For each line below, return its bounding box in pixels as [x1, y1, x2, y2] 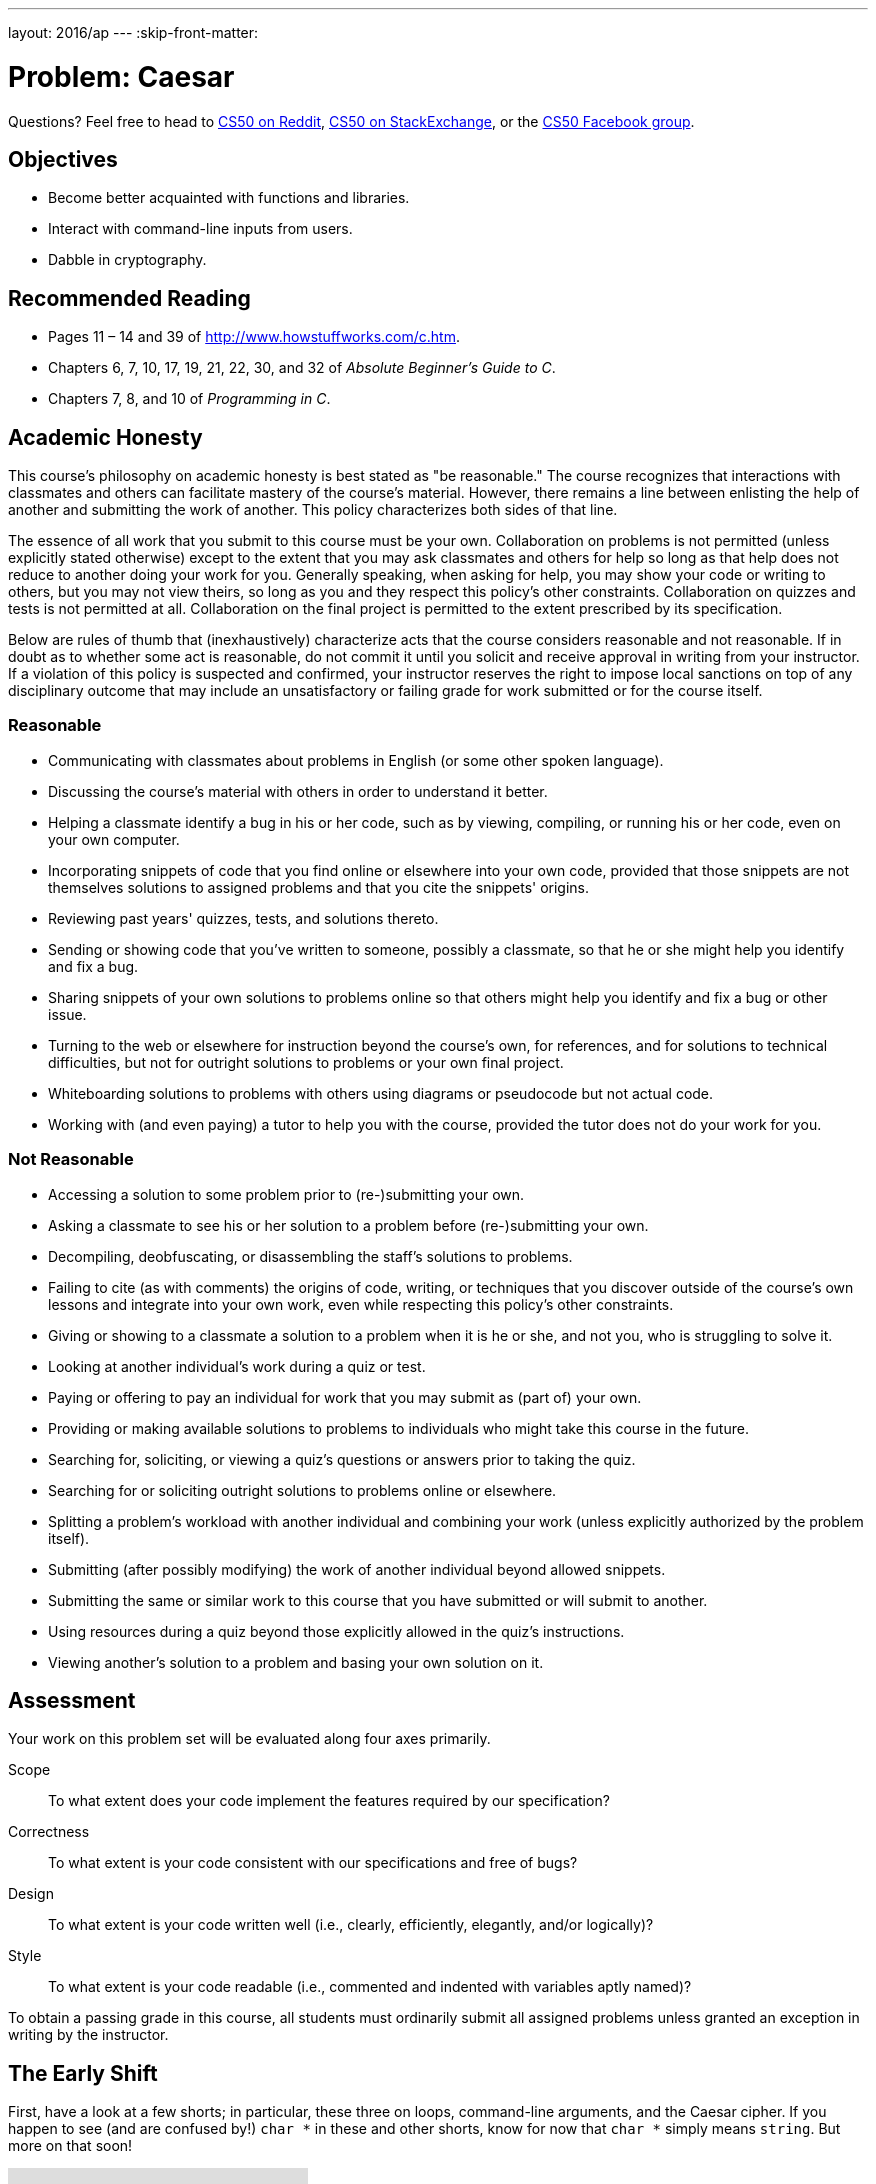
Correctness [8, 1823, 90, 1841]
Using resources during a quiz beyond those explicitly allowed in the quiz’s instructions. [48, 1622, 625, 1640]
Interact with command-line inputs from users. [48, 220, 353, 238]
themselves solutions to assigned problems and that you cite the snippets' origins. [48, 878, 590, 896]
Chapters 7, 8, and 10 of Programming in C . [48, 390, 331, 408]
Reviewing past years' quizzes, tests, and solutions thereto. [48, 909, 439, 927]
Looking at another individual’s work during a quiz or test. [48, 1357, 426, 1375]
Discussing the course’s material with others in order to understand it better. [48, 782, 548, 800]
